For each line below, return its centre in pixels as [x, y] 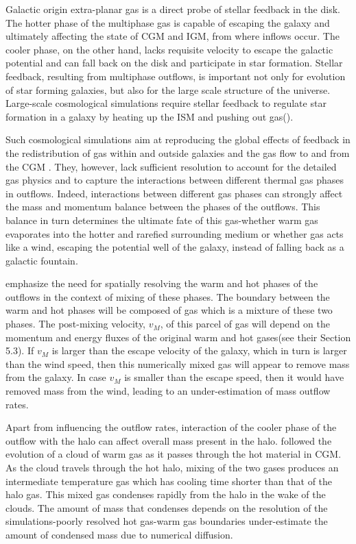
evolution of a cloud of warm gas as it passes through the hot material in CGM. [174, 454]
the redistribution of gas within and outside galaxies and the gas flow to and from [178, 152]
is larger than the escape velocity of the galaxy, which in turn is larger [199, 350]
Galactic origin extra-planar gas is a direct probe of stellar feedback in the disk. [173, 9]
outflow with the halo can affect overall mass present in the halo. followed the [169, 440]
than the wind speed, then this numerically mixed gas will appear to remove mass [178, 363]
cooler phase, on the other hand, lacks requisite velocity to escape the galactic [169, 49]
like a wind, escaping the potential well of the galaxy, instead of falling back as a [175, 247]
